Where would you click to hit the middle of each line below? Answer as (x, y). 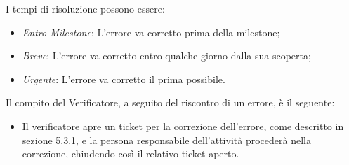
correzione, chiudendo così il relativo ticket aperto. (131, 153)
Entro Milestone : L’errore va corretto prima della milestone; (151, 32)
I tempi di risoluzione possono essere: (85, 8)
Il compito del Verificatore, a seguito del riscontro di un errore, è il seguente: (170, 102)
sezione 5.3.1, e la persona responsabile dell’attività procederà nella (166, 139)
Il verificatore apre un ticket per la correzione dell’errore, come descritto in (183, 125)
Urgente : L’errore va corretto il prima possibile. (124, 79)
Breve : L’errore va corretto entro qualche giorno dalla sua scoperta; (166, 56)
